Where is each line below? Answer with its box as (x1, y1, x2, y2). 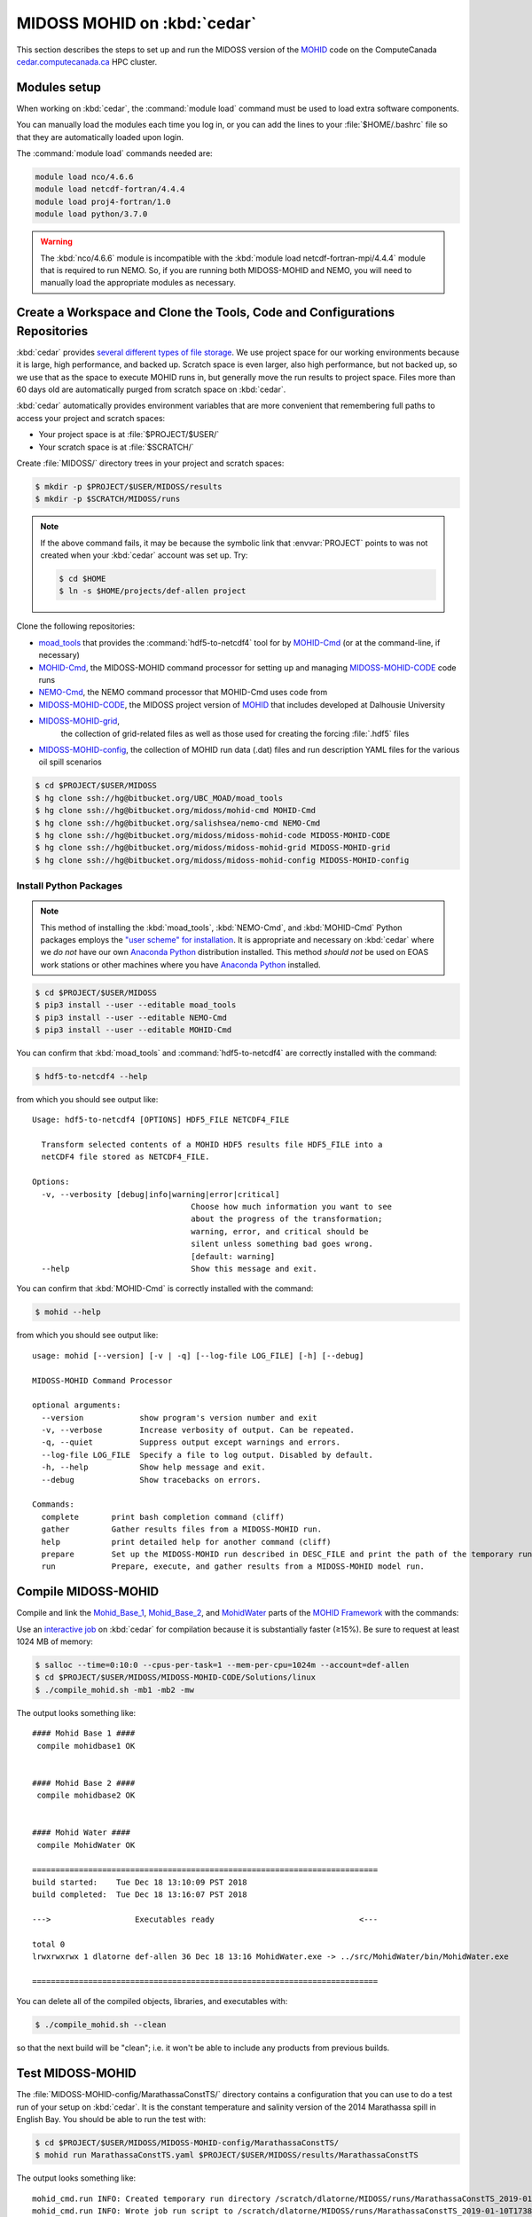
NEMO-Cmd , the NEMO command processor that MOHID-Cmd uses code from (38, 687, 328, 698)
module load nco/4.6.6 (35, 172, 134, 182)
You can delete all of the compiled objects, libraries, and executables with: (16, 1996, 288, 2007)
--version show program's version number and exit (41, 1413, 318, 1422)
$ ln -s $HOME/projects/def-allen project (59, 586, 246, 596)
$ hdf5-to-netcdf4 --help (35, 1071, 148, 1081)
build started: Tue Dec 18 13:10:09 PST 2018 (32, 1876, 247, 1887)
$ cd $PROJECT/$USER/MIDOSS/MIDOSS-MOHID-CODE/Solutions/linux (35, 1673, 317, 1682)
